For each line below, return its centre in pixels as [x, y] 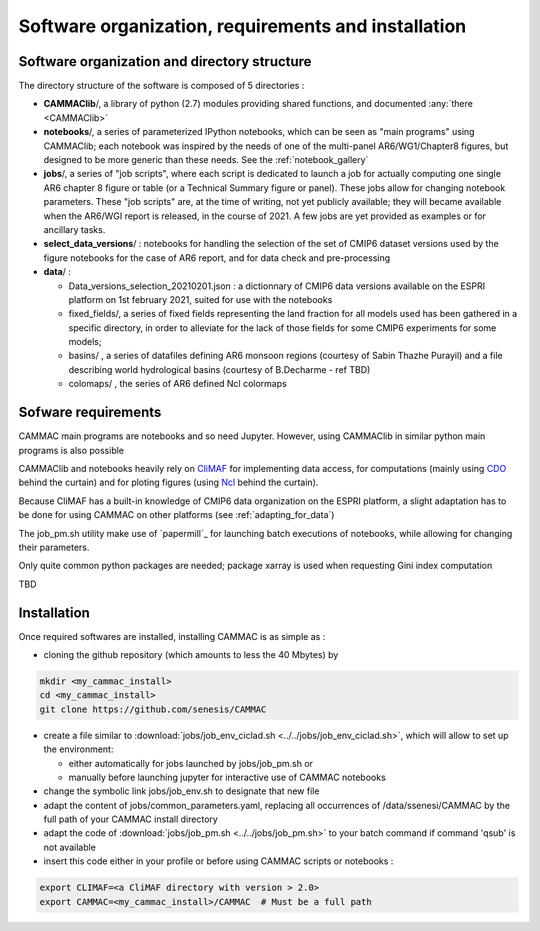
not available [70, 847]
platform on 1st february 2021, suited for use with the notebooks [200, 299]
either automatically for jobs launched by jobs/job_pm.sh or [191, 763]
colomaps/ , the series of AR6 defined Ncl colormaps [177, 384]
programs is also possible [71, 450]
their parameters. [54, 547]
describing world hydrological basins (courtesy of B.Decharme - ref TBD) [219, 369]
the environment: [78, 749]
